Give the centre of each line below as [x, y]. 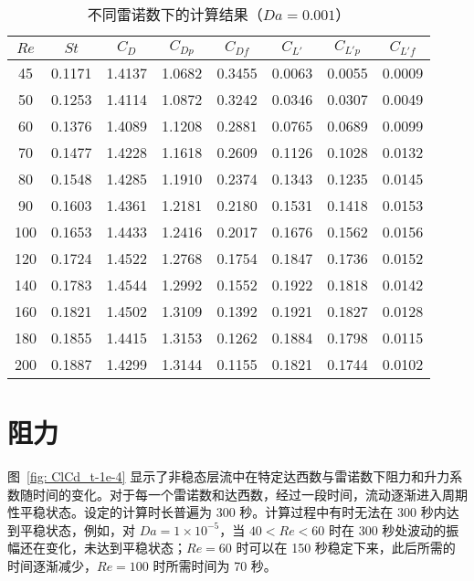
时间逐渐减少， [52, 566]
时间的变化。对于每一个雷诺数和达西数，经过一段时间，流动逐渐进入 [237, 494]
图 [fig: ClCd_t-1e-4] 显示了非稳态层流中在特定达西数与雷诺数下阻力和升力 [229, 476]
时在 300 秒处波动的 [388, 529]
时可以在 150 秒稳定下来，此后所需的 [346, 548]
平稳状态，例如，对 [77, 529]
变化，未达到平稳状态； [116, 548]
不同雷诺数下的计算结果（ [175, 14]
